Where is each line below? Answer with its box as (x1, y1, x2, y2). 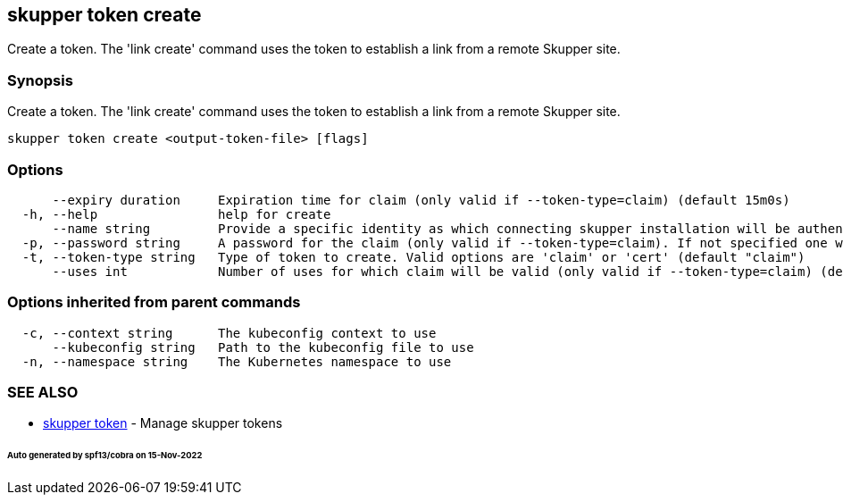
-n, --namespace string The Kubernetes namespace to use (21, 354, 452, 369)
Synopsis (7, 71, 73, 89)
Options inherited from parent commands (7, 293, 301, 312)
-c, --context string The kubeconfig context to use (21, 325, 437, 340)
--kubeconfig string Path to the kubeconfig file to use (52, 339, 474, 355)
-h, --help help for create (21, 206, 331, 222)
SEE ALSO (7, 383, 79, 402)
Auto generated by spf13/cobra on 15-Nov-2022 (7, 450, 203, 461)
